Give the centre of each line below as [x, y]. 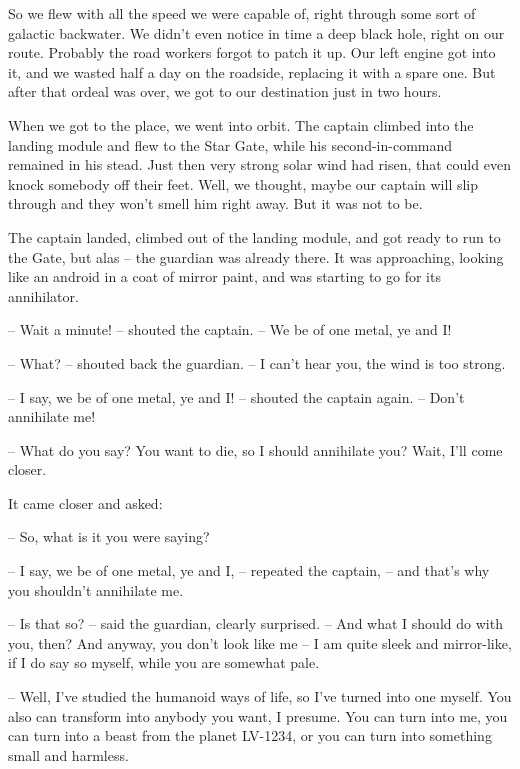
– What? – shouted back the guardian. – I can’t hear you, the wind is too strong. [257, 362]
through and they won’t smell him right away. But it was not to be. [215, 203]
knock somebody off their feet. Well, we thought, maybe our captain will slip [243, 183]
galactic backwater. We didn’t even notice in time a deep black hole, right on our [256, 32]
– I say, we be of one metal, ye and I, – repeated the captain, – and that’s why [249, 570]
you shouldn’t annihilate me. [96, 589]
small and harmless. [68, 754]
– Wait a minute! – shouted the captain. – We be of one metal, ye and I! [230, 329]
